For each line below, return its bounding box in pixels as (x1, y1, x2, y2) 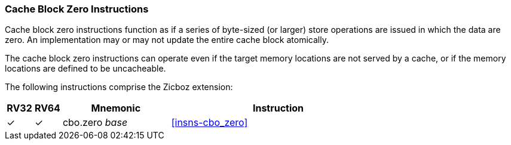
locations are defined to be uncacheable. (5, 63, 166, 74)
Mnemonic (91, 102, 141, 115)
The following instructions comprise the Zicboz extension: (5, 82, 233, 92)
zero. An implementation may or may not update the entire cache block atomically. (5, 35, 329, 45)
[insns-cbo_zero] (171, 116, 248, 129)
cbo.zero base (62, 116, 128, 129)
